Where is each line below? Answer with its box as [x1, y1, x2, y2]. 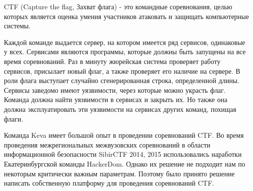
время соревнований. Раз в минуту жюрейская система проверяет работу [4, 56, 221, 66]
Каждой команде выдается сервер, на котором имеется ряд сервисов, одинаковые [4, 37, 246, 47]
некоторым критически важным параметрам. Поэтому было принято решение [4, 168, 235, 178]
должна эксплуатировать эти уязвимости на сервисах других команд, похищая [4, 104, 236, 114]
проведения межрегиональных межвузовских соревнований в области [4, 139, 210, 149]
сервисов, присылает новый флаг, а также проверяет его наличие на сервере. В [4, 65, 240, 76]
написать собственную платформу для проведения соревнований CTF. [4, 178, 214, 188]
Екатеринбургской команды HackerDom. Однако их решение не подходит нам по [4, 158, 246, 169]
